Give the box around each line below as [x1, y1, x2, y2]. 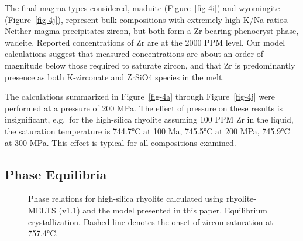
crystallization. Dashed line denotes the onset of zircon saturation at [28, 215, 273, 228]
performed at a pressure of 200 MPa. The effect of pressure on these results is [5, 101, 283, 114]
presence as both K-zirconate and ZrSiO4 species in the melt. [5, 70, 225, 83]
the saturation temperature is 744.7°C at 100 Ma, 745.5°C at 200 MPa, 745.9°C [5, 124, 290, 137]
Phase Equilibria [5, 165, 107, 183]
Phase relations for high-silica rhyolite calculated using [28, 192, 224, 205]
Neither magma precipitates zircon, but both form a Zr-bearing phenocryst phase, [5, 25, 299, 37]
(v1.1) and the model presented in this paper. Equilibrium [58, 203, 267, 216]
